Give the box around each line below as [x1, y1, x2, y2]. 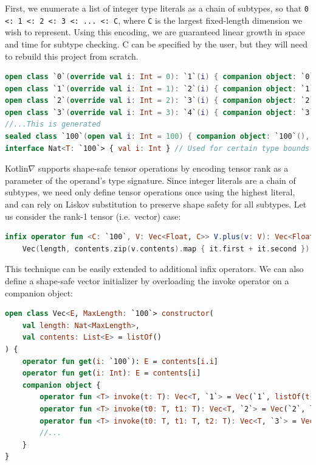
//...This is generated [5, 120, 101, 129]
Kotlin [5, 162, 29, 175]
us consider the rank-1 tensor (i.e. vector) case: [5, 209, 181, 222]
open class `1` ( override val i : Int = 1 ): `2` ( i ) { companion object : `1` [5, 84, 314, 93]
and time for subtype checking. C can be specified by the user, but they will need [5, 37, 308, 50]
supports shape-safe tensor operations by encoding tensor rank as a [38, 162, 289, 175]
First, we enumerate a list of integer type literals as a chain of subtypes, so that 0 [5, 2, 309, 14]
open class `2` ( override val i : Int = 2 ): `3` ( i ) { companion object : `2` [5, 96, 314, 105]
